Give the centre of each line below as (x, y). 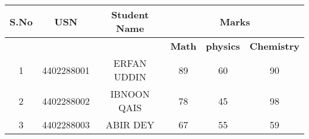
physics (223, 46)
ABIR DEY (130, 125)
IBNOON (130, 94)
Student (130, 14)
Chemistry (274, 46)
